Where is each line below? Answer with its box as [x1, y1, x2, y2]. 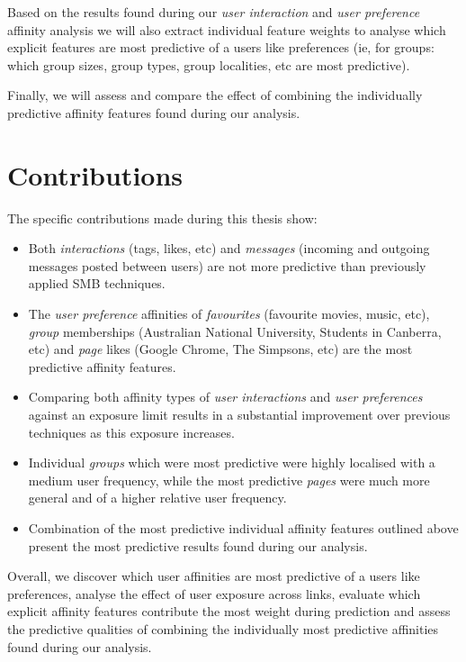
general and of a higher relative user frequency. [28, 488, 287, 507]
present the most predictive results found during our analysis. [28, 536, 368, 555]
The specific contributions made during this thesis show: [7, 208, 318, 227]
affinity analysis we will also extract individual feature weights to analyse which [7, 20, 446, 39]
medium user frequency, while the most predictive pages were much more [28, 470, 430, 489]
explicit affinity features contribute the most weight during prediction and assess [7, 602, 451, 621]
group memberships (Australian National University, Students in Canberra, [28, 322, 442, 340]
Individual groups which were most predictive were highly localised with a [28, 453, 435, 472]
